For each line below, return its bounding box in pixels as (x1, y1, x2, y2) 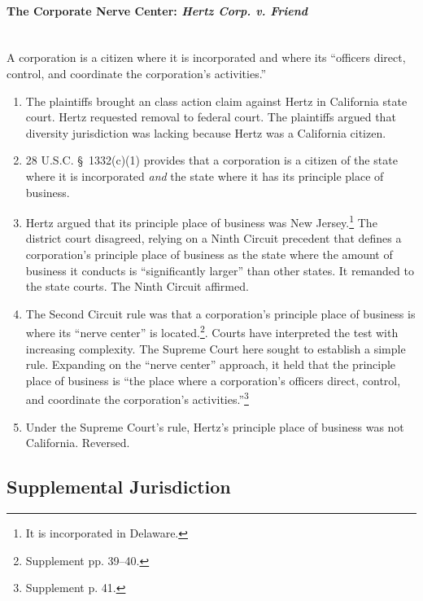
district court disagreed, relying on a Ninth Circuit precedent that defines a (25, 230, 402, 247)
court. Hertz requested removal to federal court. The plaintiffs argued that (25, 108, 396, 125)
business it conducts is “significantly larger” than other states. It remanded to (25, 261, 414, 279)
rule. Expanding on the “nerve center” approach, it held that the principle (25, 356, 396, 373)
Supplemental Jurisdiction (7, 474, 231, 499)
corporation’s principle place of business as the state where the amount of (25, 245, 393, 262)
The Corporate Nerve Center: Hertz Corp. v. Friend (7, 2, 308, 19)
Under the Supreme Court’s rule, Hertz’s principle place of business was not (25, 418, 404, 435)
